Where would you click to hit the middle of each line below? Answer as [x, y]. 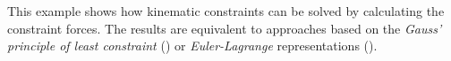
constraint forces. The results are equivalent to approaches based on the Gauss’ [225, 28]
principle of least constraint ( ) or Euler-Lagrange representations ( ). [192, 46]
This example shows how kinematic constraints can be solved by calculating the [226, 11]
